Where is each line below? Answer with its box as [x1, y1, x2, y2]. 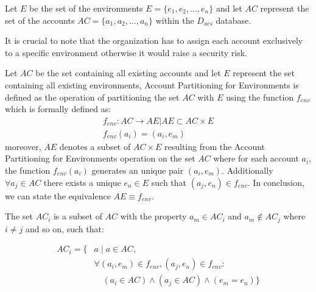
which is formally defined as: [5, 102, 111, 115]
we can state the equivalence [5, 189, 111, 202]
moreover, [5, 140, 41, 152]
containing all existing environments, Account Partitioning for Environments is [5, 78, 299, 91]
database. [216, 13, 251, 26]
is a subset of [53, 210, 102, 223]
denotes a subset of [59, 140, 131, 152]
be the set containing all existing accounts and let [35, 66, 221, 79]
